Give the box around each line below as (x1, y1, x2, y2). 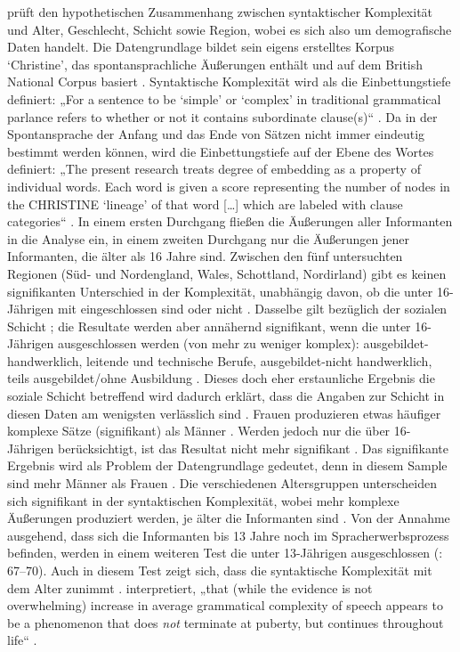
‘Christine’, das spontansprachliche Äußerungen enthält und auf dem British (7, 54, 424, 73)
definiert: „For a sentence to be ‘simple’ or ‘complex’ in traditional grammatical (7, 89, 441, 108)
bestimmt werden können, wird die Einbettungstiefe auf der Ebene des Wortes (7, 142, 434, 160)
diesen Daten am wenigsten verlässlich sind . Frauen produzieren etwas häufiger (7, 403, 441, 422)
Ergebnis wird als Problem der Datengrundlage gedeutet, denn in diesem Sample (7, 456, 448, 475)
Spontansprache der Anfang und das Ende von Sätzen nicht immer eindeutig (7, 125, 425, 143)
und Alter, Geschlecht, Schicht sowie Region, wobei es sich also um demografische (7, 20, 452, 38)
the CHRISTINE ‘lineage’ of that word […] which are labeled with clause (7, 194, 403, 213)
